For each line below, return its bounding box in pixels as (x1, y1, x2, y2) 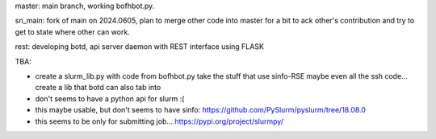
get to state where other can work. (15, 27, 131, 36)
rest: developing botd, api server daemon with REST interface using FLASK (15, 42, 264, 51)
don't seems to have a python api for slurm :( (35, 93, 185, 104)
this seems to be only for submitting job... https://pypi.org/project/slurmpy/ (35, 117, 284, 126)
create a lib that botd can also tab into (35, 83, 161, 92)
